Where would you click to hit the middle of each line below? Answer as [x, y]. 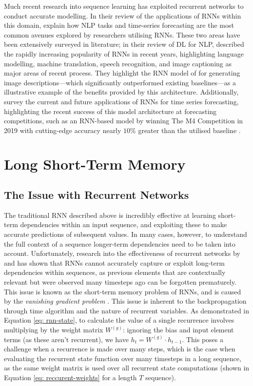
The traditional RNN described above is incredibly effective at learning [110, 215]
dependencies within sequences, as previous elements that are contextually [115, 272]
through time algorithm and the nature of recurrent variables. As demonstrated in [127, 310]
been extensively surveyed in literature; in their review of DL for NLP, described [124, 44]
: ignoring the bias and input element [178, 330]
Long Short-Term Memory [95, 164]
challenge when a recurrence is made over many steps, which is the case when [120, 349]
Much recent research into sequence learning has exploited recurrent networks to [124, 6]
